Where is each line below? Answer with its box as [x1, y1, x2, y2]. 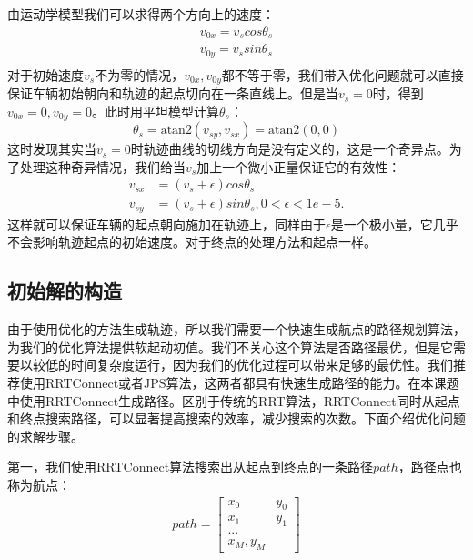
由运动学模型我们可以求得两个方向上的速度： [7, 5, 275, 23]
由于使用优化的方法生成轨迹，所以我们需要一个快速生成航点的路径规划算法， [7, 320, 466, 339]
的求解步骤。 [7, 426, 84, 445]
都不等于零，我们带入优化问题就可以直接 [221, 65, 464, 84]
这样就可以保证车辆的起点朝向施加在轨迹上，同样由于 [7, 214, 326, 233]
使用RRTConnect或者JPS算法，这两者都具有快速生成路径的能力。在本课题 [19, 372, 459, 392]
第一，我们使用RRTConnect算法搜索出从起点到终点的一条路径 [7, 457, 374, 476]
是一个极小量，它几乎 [330, 214, 458, 233]
